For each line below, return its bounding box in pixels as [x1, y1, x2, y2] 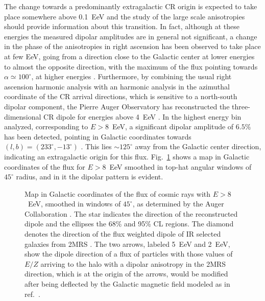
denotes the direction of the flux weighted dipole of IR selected [25, 228, 221, 239]
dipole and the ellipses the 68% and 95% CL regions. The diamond [25, 218, 234, 229]
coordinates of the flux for [4, 161, 85, 172]
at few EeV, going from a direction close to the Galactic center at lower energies [4, 51, 255, 61]
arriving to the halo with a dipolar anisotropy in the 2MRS [40, 258, 226, 269]
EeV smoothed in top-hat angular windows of [109, 161, 252, 172]
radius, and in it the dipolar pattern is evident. [16, 171, 163, 182]
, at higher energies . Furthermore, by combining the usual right [31, 71, 232, 82]
